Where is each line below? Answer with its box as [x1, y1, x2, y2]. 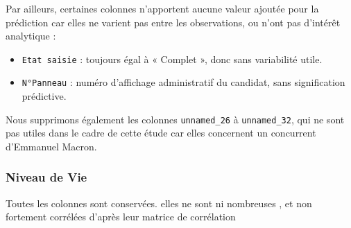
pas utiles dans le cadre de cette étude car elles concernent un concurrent [6, 125, 316, 140]
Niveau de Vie [6, 168, 87, 186]
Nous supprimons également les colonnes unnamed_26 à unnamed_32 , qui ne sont [6, 112, 345, 126]
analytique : [6, 28, 56, 43]
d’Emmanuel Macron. [6, 139, 97, 153]
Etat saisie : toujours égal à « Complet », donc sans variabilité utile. [22, 51, 323, 66]
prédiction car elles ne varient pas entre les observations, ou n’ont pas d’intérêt [6, 15, 341, 29]
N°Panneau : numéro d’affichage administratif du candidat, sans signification [22, 75, 345, 89]
